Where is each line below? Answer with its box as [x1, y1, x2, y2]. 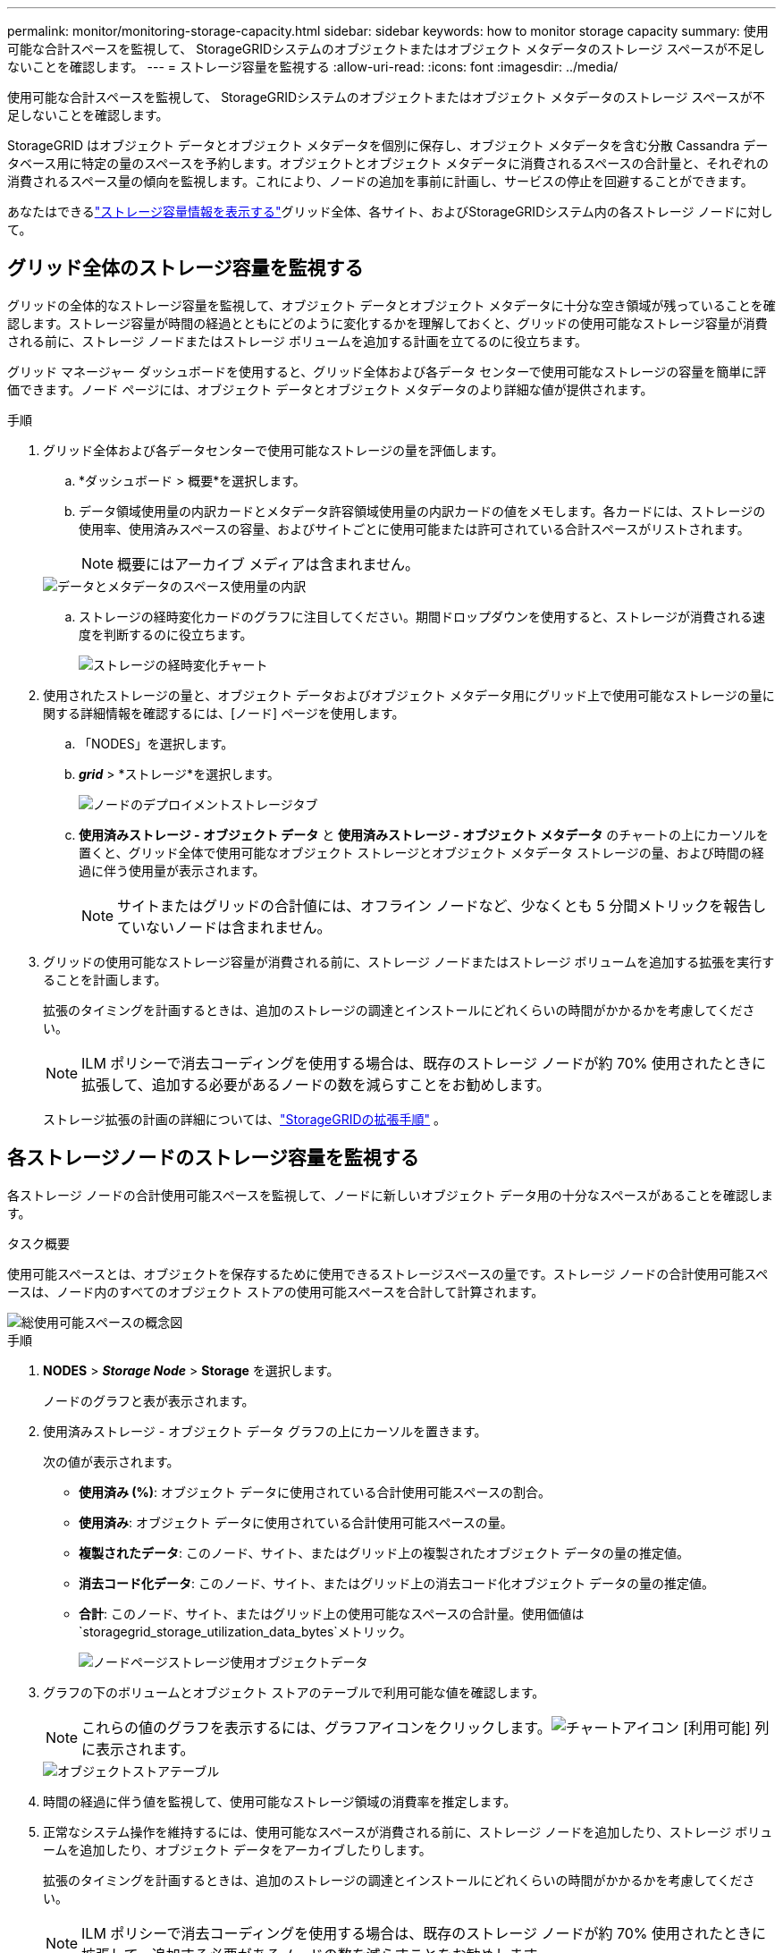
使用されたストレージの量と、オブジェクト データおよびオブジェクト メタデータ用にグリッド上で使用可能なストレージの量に [43, 687, 775, 703]
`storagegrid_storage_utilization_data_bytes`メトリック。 [79, 1623, 412, 1639]
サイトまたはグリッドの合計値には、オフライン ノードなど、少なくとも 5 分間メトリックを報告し [117, 896, 767, 915]
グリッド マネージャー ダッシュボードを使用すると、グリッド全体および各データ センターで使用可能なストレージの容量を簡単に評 [7, 363, 767, 379]
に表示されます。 [81, 1739, 195, 1758]
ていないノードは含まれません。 [117, 917, 332, 936]
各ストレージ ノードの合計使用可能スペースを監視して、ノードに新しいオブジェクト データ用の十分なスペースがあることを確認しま [7, 1187, 774, 1203]
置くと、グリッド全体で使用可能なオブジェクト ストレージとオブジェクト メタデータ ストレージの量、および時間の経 [79, 844, 764, 860]
